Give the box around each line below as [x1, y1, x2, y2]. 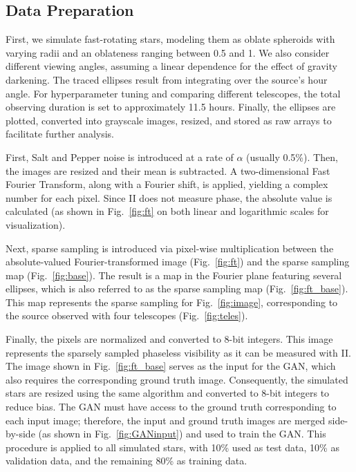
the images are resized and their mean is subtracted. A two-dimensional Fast [6, 163, 330, 178]
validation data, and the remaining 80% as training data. [6, 453, 247, 468]
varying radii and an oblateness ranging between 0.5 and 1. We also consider [6, 45, 330, 59]
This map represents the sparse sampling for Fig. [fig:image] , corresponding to [6, 294, 338, 309]
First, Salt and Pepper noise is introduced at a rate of [6, 149, 234, 164]
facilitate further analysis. [6, 126, 114, 141]
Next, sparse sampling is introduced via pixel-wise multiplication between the [6, 240, 334, 255]
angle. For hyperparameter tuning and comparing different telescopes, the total [6, 86, 341, 100]
